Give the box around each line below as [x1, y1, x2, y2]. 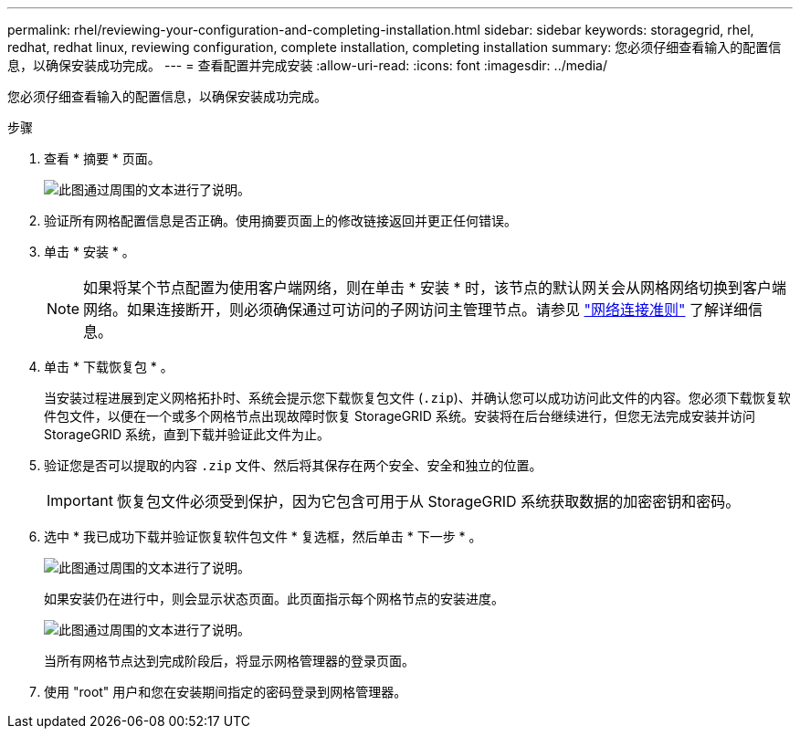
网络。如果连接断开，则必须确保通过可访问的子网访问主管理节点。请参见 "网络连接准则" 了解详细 [83, 300, 749, 319]
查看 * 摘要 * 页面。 [44, 151, 161, 166]
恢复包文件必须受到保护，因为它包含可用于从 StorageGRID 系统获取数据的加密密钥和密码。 [116, 492, 741, 510]
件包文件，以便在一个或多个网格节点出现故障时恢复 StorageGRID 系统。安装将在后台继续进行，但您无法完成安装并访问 [44, 408, 755, 424]
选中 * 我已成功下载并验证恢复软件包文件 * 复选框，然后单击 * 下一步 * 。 [44, 529, 482, 544]
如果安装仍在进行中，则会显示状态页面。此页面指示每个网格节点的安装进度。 [44, 591, 504, 606]
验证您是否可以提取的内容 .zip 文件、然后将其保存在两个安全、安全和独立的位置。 [44, 457, 542, 473]
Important [47, 491, 113, 510]
